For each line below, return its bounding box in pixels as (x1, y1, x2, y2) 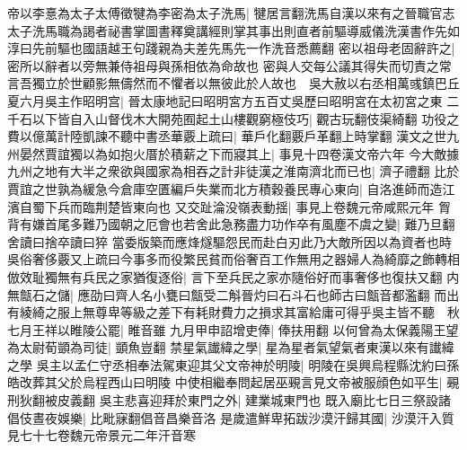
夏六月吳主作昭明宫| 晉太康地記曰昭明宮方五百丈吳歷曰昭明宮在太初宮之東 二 (7, 91, 460, 110)
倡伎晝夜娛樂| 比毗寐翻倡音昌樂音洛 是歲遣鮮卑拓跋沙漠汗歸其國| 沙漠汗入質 (7, 408, 454, 427)
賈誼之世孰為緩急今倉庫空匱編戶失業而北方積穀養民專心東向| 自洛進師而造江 (7, 179, 455, 198)
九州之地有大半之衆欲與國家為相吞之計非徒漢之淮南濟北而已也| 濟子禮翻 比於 (7, 162, 460, 181)
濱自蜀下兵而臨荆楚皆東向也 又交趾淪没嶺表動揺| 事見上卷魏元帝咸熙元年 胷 (7, 197, 451, 216)
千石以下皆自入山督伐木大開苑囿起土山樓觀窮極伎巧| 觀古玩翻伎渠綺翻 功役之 (7, 109, 460, 128)
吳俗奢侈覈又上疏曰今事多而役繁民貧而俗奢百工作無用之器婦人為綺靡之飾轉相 (7, 250, 460, 269)
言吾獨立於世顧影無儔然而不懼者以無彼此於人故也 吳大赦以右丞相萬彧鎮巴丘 (7, 74, 460, 93)
